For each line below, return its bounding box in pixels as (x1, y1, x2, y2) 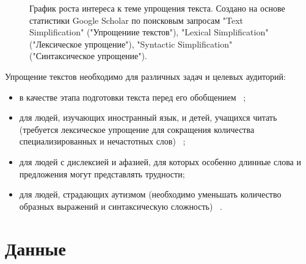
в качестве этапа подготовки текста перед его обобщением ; (19, 90, 246, 103)
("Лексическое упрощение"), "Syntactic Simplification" (29, 37, 233, 50)
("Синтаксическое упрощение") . (29, 49, 147, 62)
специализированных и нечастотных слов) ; (19, 135, 186, 148)
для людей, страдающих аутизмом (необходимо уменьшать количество (19, 188, 282, 201)
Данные (5, 235, 66, 260)
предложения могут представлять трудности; (19, 167, 185, 180)
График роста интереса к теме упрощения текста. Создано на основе (29, 2, 285, 14)
